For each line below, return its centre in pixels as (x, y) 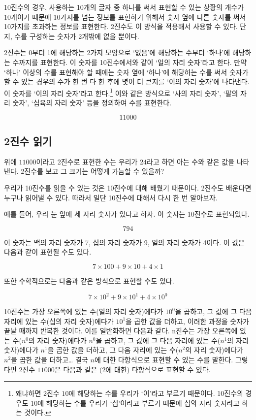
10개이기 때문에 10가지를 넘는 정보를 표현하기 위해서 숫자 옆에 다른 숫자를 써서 (125, 16)
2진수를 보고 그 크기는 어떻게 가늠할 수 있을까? (93, 171)
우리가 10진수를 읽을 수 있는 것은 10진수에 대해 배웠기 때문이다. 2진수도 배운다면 (128, 187)
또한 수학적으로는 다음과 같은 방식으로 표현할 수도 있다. (89, 280)
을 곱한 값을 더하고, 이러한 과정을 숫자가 (187, 321)
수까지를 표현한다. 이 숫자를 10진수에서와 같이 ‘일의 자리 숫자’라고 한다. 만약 (130, 62)
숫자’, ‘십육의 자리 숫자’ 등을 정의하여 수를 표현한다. (92, 102)
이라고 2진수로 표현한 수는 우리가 (87, 161)
